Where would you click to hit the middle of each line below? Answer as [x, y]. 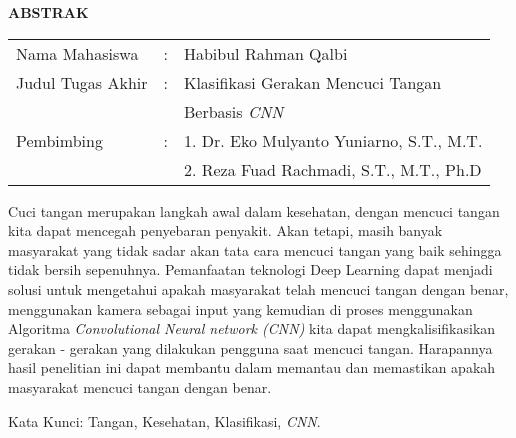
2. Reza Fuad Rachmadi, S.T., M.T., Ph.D [332, 169]
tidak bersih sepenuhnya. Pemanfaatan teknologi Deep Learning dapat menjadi [250, 269]
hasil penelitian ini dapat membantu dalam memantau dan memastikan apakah [252, 367]
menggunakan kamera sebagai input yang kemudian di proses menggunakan [240, 308]
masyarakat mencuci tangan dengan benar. [140, 386]
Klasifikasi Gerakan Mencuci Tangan [312, 82]
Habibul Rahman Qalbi [265, 53]
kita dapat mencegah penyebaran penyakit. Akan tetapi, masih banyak [225, 230]
